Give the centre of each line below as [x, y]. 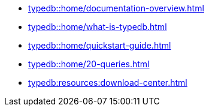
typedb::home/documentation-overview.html [116, 8]
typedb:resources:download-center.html [108, 82]
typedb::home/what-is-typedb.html [98, 27]
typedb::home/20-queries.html [89, 64]
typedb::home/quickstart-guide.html [100, 45]
